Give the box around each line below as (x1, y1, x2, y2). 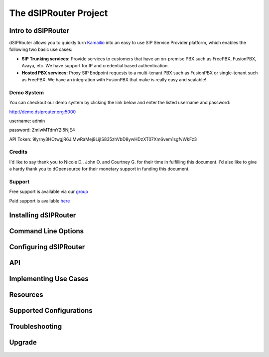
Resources (9, 290, 43, 299)
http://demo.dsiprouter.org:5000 (9, 109, 76, 115)
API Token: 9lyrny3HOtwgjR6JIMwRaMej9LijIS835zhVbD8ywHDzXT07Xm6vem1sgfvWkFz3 (9, 136, 197, 142)
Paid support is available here (9, 197, 70, 204)
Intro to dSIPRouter (9, 26, 70, 35)
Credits (9, 149, 27, 156)
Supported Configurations (9, 306, 93, 315)
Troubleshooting (9, 322, 62, 331)
